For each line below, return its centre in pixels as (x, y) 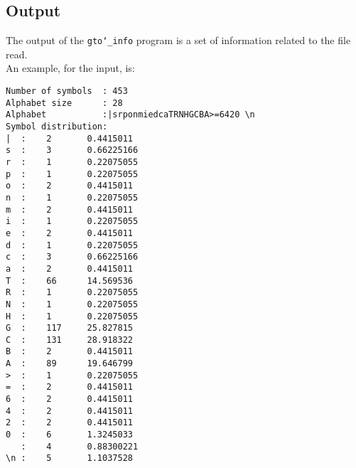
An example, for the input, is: (70, 68)
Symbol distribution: (57, 127)
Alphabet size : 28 (64, 103)
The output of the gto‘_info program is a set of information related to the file (178, 40)
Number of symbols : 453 (67, 91)
